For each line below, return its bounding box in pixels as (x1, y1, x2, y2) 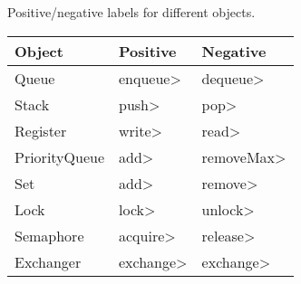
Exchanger (15, 251, 82, 272)
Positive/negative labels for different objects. (7, 3, 256, 21)
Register (15, 119, 67, 141)
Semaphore (15, 224, 84, 246)
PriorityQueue (15, 146, 105, 167)
